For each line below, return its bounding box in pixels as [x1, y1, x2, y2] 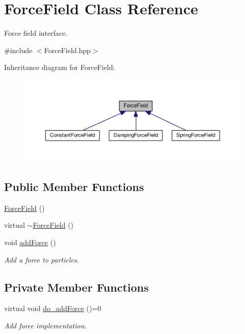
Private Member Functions [4, 279, 149, 295]
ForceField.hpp [44, 44, 91, 55]
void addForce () [4, 237, 56, 248]
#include [4, 44, 33, 55]
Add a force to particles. [4, 254, 79, 265]
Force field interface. [4, 28, 67, 38]
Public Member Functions [4, 179, 144, 195]
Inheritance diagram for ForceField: [4, 62, 115, 73]
